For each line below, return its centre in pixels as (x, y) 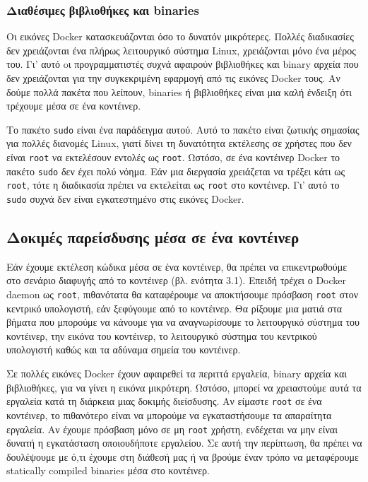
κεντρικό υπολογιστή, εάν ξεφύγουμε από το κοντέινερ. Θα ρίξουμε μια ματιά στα (174, 308)
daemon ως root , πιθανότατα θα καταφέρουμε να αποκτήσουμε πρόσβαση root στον (183, 294)
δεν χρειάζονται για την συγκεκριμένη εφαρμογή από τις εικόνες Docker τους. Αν (173, 78)
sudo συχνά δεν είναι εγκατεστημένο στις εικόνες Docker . (125, 199)
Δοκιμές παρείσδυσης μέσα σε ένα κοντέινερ (153, 237)
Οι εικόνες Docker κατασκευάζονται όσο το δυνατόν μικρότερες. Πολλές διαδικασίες (180, 36)
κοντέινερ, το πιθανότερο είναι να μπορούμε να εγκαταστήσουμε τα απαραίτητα (169, 415)
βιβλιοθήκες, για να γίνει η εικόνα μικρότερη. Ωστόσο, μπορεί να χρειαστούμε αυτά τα (184, 387)
